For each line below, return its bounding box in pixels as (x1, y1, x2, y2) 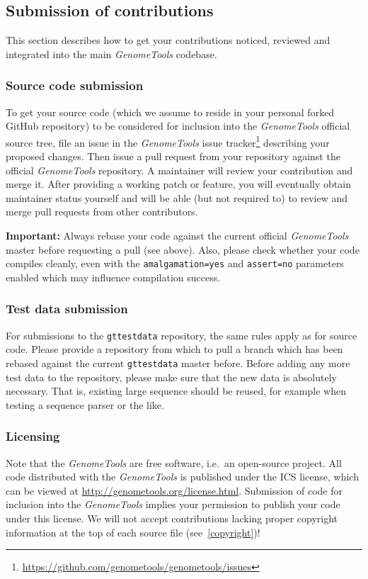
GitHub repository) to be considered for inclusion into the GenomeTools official (6, 118, 350, 133)
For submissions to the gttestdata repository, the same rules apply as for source (6, 327, 357, 342)
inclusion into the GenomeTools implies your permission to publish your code (6, 497, 340, 512)
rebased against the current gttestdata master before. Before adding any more (6, 355, 350, 370)
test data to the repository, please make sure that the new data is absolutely (6, 369, 337, 384)
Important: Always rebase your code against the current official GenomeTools (6, 228, 349, 243)
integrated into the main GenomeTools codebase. (6, 46, 217, 61)
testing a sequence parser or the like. (6, 397, 164, 412)
